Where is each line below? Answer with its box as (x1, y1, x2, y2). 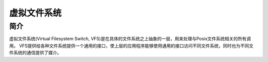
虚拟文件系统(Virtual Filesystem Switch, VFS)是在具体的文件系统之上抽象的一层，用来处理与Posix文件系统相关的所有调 (9, 36, 251, 42)
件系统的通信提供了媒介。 (9, 50, 62, 56)
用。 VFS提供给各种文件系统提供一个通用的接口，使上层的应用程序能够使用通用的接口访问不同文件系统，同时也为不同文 (9, 43, 254, 49)
